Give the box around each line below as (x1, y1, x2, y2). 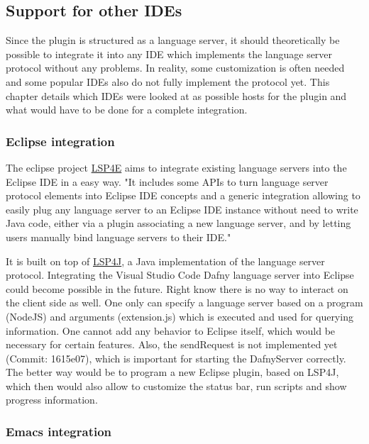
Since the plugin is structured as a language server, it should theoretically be (6, 33, 340, 48)
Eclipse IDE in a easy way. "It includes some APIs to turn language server (6, 174, 329, 189)
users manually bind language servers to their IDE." (6, 229, 231, 244)
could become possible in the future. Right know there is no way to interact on (6, 281, 348, 296)
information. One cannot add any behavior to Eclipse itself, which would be (6, 323, 336, 338)
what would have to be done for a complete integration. (6, 102, 248, 117)
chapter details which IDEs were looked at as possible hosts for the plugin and (6, 88, 347, 103)
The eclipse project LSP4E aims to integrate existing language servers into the (6, 160, 347, 174)
